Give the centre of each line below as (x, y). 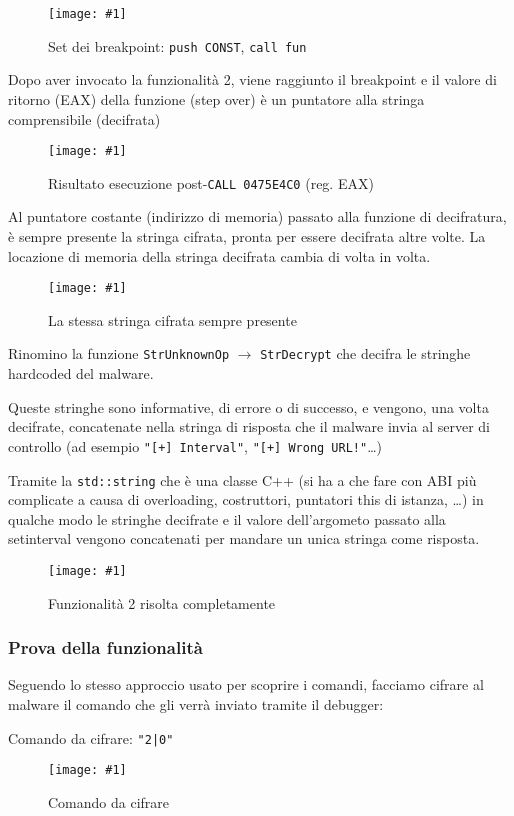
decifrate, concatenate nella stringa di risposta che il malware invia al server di (249, 426)
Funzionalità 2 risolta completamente (162, 602)
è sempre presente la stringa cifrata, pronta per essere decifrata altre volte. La (247, 236)
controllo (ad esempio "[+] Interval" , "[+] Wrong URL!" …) (195, 445)
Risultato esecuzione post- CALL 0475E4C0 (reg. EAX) (211, 182)
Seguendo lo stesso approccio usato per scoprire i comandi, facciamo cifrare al (246, 684)
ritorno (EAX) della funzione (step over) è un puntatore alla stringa (216, 98)
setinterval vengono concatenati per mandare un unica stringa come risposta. (244, 538)
